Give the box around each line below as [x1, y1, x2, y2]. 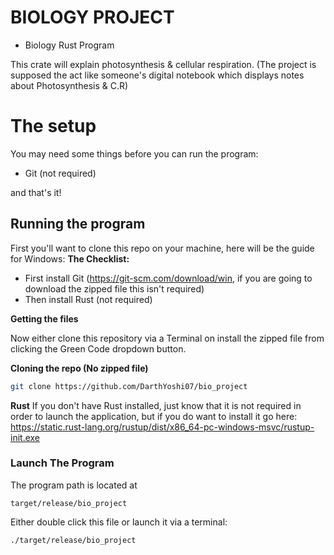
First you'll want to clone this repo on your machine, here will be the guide [10, 242, 315, 254]
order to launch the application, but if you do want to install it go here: [10, 410, 298, 422]
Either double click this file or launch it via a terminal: [10, 516, 228, 528]
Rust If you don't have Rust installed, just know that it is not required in [10, 399, 302, 411]
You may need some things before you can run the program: [10, 147, 259, 160]
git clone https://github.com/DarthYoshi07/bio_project [10, 381, 248, 391]
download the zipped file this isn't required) [24, 282, 205, 295]
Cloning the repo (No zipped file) [10, 362, 149, 374]
